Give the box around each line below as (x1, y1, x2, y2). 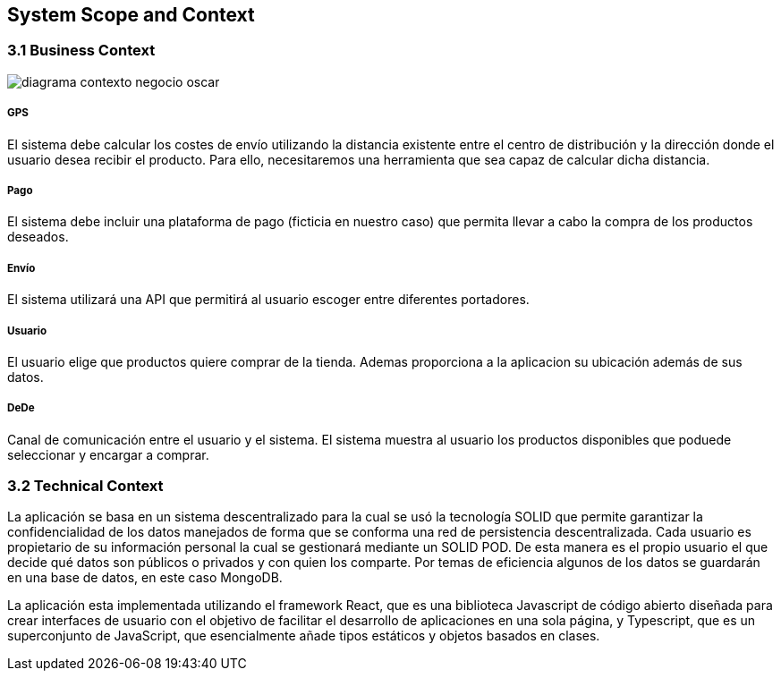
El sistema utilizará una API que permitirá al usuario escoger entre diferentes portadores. (7, 292, 530, 308)
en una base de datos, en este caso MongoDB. (7, 570, 283, 586)
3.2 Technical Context (7, 477, 164, 496)
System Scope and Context (7, 4, 255, 26)
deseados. (7, 229, 69, 245)
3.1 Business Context (7, 41, 156, 60)
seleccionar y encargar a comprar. (7, 446, 209, 462)
